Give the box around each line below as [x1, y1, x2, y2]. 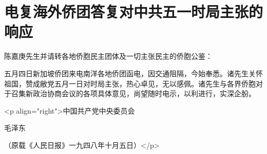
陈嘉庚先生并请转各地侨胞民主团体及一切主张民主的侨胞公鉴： [4, 51, 213, 61]
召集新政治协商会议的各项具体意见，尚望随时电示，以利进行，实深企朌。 [11, 88, 256, 99]
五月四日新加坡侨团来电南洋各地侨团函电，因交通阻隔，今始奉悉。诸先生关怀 [4, 68, 263, 78]
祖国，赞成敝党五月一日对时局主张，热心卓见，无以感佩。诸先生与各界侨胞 [4, 78, 256, 89]
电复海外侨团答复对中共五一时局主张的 [4, 1, 263, 22]
